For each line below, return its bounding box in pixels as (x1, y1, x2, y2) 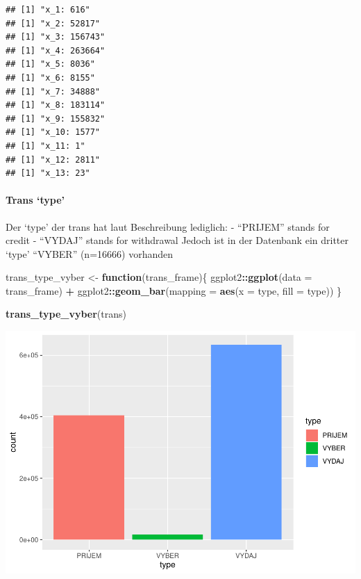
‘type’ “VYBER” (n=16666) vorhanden (6, 246, 173, 261)
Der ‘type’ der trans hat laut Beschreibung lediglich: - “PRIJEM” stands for (6, 219, 330, 234)
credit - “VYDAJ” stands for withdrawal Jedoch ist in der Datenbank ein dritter (6, 233, 349, 247)
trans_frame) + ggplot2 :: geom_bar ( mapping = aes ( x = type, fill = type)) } (6, 283, 342, 297)
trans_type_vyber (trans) (6, 307, 126, 321)
